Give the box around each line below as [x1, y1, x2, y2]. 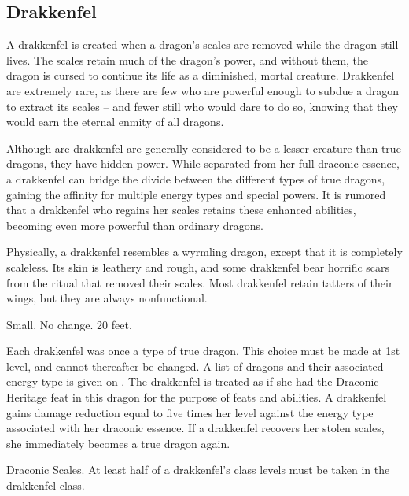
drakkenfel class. [6, 477, 85, 494]
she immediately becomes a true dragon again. [6, 435, 230, 451]
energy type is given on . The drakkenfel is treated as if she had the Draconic [6, 373, 379, 390]
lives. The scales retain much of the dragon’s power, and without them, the [6, 51, 369, 68]
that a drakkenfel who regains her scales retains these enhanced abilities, [6, 202, 356, 218]
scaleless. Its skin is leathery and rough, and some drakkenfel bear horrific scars [6, 258, 390, 275]
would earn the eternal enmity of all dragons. [6, 113, 224, 130]
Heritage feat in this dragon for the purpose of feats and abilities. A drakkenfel [6, 389, 387, 405]
